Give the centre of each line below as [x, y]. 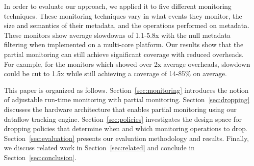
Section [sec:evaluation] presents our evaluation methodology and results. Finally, [127, 138]
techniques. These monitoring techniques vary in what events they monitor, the [123, 15]
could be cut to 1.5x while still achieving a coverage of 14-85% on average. [115, 73]
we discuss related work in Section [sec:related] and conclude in [99, 148]
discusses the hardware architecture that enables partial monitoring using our [120, 109]
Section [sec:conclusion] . [40, 157]
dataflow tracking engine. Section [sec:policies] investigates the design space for [123, 119]
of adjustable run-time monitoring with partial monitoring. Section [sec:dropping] [127, 99]
